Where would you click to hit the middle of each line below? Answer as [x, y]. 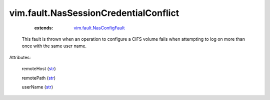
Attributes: [20, 57]
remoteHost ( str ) [39, 69]
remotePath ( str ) [39, 78]
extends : [44, 28]
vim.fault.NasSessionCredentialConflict [94, 13]
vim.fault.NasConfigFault [99, 28]
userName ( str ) [37, 87]
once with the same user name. [54, 46]
